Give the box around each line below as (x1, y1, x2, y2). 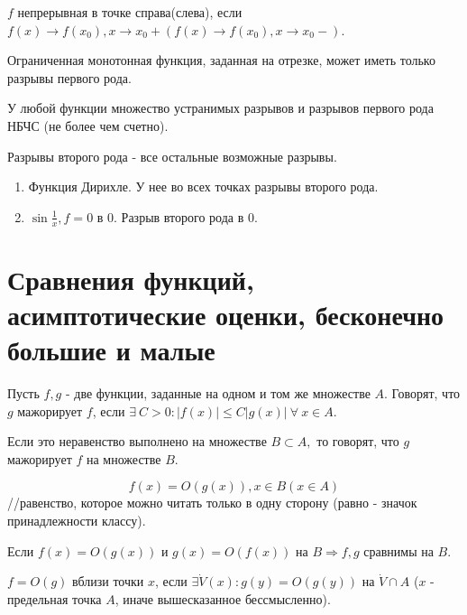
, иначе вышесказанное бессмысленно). (114, 589, 331, 608)
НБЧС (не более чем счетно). (7, 116, 169, 135)
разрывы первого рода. (7, 68, 132, 87)
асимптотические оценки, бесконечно (7, 295, 444, 332)
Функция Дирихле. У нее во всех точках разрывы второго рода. (28, 177, 379, 196)
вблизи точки (72, 572, 144, 591)
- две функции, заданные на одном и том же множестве (65, 384, 371, 403)
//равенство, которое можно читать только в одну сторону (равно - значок (7, 493, 417, 512)
